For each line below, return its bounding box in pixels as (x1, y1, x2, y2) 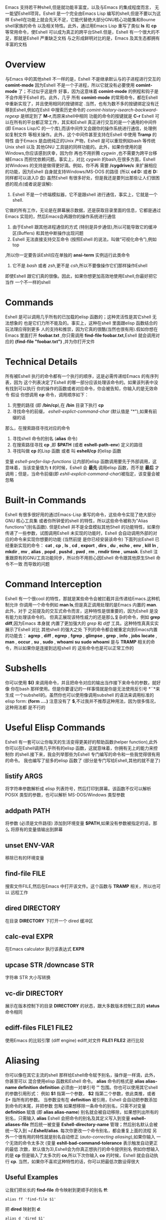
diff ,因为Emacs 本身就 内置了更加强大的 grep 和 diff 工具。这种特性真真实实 (5, 620, 159, 626)
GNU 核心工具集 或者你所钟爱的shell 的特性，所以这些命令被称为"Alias (5, 518, 148, 523)
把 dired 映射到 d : (5, 1206, 41, 1212)
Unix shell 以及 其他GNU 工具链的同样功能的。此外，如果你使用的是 (5, 144, 142, 150)
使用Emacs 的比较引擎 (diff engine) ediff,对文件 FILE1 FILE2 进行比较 (5, 1037, 144, 1043)
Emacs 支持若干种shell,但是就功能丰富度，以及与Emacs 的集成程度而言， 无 (5, 4, 160, 10)
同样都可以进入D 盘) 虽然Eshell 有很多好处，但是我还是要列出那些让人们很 (5, 174, 156, 180)
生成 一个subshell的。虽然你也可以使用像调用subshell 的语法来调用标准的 (5, 692, 154, 698)
